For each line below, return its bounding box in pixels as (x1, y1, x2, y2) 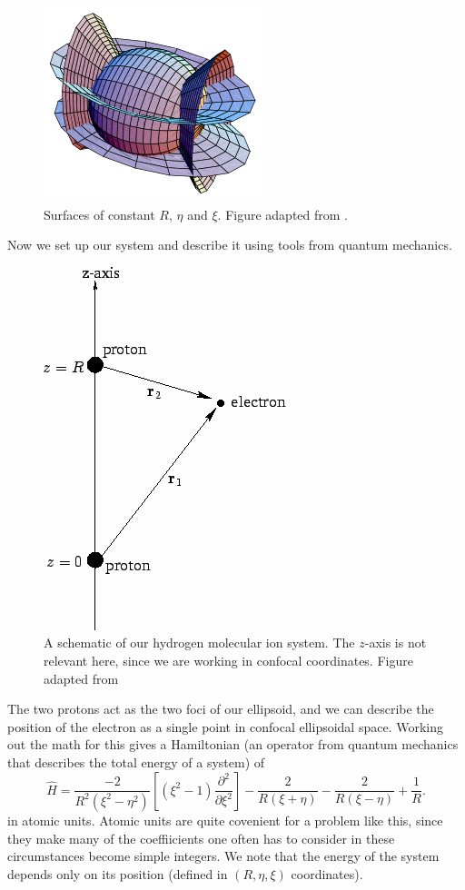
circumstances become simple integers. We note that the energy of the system (7, 846, 440, 865)
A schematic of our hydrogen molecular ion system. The (44, 633, 355, 652)
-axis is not (364, 633, 427, 652)
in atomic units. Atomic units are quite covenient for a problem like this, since (7, 810, 443, 829)
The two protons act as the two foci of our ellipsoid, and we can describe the (7, 699, 434, 718)
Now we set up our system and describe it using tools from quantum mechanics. (7, 235, 452, 254)
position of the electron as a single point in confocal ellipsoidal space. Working (7, 717, 443, 736)
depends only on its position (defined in (7, 864, 228, 883)
